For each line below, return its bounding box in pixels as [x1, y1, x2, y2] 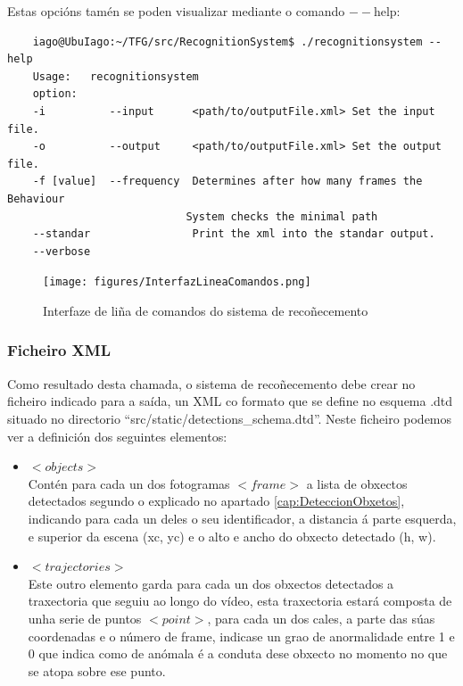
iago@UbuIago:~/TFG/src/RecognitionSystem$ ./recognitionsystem [32, 35, 423, 48]
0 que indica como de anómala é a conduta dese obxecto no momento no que [28, 644, 448, 663]
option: [32, 87, 78, 101]
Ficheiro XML [7, 339, 112, 361]
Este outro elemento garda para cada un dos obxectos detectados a [28, 574, 394, 592]
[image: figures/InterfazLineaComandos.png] [43, 276, 311, 289]
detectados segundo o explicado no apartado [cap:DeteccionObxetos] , [28, 492, 405, 510]
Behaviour [7, 192, 65, 205]
